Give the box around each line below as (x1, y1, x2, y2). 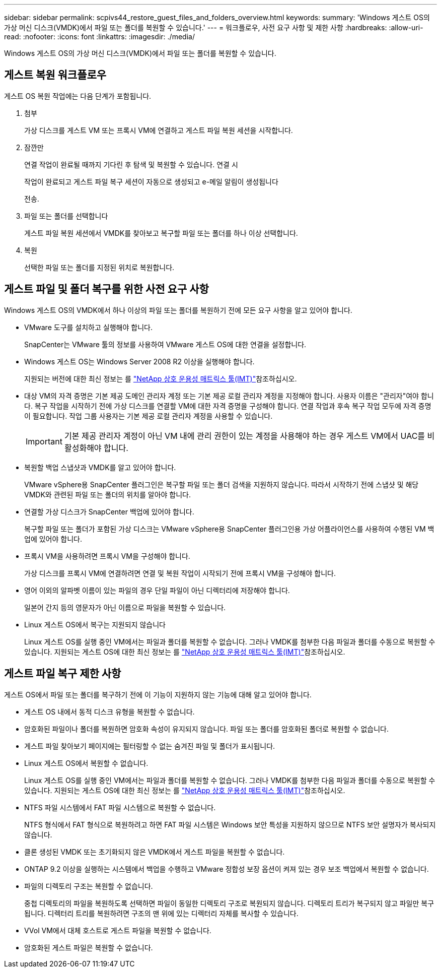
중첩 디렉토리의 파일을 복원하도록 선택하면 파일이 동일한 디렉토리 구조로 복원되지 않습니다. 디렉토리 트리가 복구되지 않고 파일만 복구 (24, 898, 434, 908)
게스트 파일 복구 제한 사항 (4, 667, 121, 680)
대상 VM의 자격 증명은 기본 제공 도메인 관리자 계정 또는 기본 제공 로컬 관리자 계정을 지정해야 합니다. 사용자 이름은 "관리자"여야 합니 (24, 391, 434, 400)
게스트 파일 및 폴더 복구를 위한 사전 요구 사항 (4, 283, 209, 296)
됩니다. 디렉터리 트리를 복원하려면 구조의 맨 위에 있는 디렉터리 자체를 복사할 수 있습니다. (24, 909, 299, 918)
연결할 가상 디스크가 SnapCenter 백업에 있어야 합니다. (24, 507, 194, 516)
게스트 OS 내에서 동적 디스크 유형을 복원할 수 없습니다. (24, 707, 195, 716)
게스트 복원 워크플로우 (4, 69, 107, 82)
